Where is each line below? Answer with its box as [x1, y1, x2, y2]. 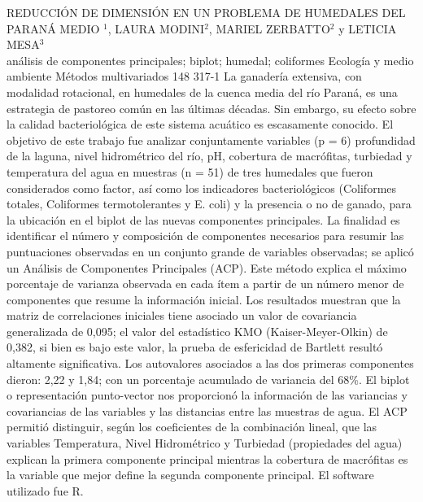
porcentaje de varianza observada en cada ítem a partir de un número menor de [7, 275, 404, 292]
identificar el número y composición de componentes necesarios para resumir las [7, 227, 404, 244]
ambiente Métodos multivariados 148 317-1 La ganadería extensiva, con [7, 68, 362, 85]
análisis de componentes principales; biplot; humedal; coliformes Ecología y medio [7, 51, 414, 68]
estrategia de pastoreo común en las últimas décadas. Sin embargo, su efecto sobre [7, 99, 416, 116]
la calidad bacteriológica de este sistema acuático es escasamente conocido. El [7, 116, 394, 133]
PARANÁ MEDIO [7, 20, 100, 37]
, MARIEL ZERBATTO [208, 20, 330, 37]
